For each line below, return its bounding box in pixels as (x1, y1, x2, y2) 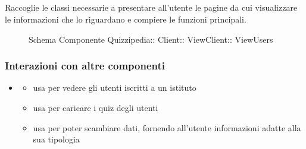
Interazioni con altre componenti (5, 58, 165, 73)
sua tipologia (33, 133, 80, 145)
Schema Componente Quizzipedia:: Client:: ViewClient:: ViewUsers (29, 33, 273, 45)
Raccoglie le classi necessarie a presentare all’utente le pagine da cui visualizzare (5, 1, 298, 14)
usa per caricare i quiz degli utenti (33, 101, 158, 113)
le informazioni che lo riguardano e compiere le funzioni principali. (5, 12, 246, 25)
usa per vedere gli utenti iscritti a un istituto (33, 81, 196, 94)
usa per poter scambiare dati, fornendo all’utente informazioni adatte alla (33, 121, 301, 134)
